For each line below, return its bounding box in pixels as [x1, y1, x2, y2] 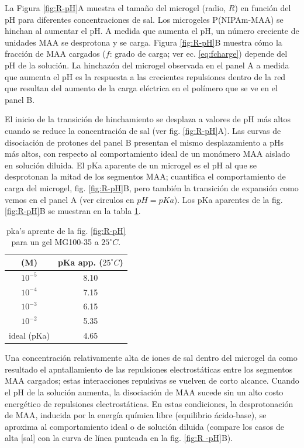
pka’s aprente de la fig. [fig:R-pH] [6, 224, 126, 236]
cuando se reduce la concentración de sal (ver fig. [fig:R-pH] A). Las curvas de [5, 124, 281, 136]
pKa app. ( [58, 256, 103, 268]
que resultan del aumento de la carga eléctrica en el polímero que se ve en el [5, 82, 278, 94]
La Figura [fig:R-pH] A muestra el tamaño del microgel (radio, [5, 2, 226, 13]
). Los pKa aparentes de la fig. [174, 193, 283, 205]
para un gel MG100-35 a [11, 236, 99, 248]
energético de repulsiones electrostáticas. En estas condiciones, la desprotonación [5, 397, 293, 409]
